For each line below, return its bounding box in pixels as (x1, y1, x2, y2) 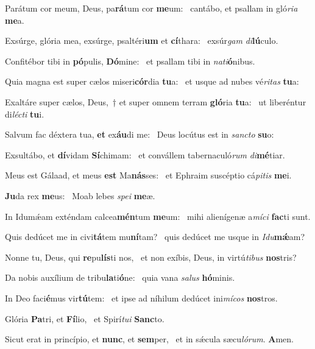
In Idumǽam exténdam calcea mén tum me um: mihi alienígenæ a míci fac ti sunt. (5, 210, 311, 222)
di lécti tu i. (5, 107, 44, 120)
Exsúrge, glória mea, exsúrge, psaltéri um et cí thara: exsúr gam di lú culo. (5, 34, 278, 47)
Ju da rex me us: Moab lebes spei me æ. (5, 189, 155, 202)
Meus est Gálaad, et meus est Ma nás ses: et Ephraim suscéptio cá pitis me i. (5, 169, 292, 182)
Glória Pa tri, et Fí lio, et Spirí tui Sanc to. (5, 312, 165, 325)
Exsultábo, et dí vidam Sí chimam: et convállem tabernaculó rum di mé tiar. (5, 148, 285, 161)
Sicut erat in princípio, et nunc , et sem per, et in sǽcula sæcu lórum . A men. (5, 333, 294, 345)
